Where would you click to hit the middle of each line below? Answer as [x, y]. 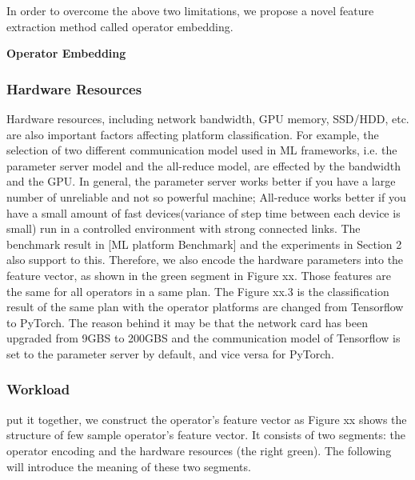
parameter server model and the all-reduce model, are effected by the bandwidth [204, 165]
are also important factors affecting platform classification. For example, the [193, 134]
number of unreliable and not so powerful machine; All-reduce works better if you [206, 196]
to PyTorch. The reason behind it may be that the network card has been [188, 322]
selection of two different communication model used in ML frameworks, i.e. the [202, 150]
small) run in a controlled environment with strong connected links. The [184, 228]
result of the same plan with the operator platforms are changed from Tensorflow [205, 307]
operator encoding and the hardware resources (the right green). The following [199, 450]
